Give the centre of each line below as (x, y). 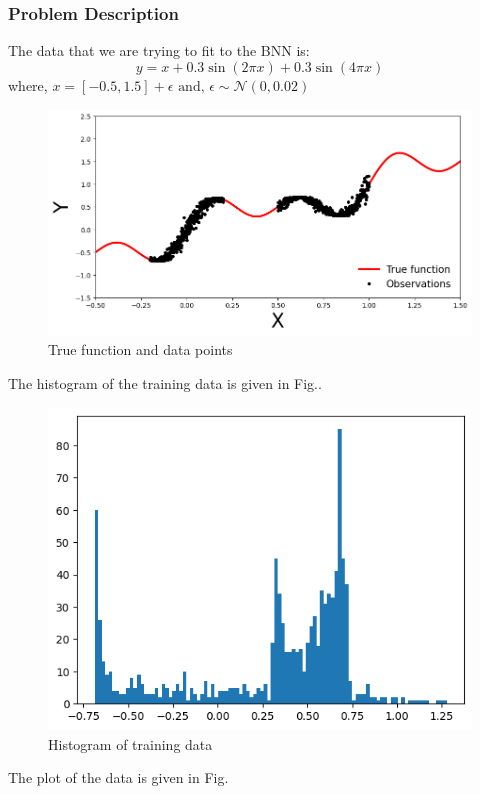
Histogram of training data (130, 743)
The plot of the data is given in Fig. (118, 777)
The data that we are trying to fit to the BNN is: (159, 50)
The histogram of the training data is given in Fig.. (165, 382)
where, (28, 84)
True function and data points (140, 349)
